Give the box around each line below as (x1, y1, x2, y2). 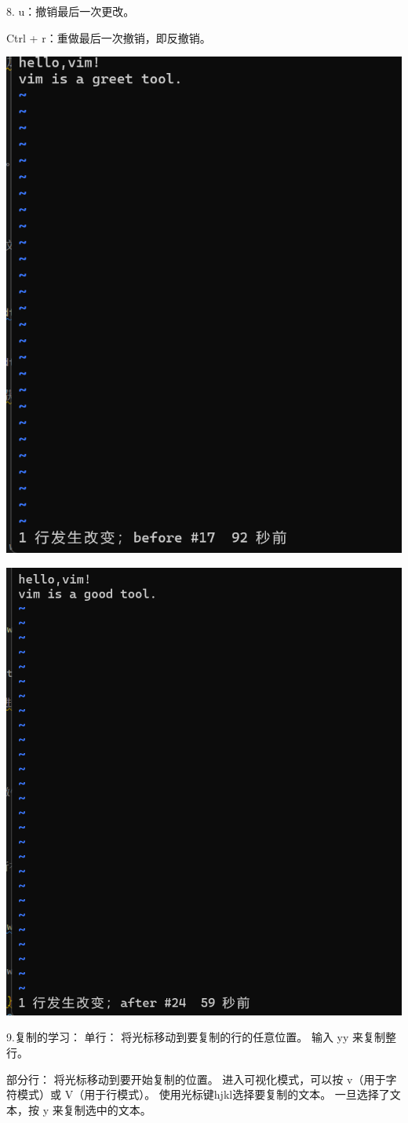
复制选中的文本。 (63, 1101, 151, 1118)
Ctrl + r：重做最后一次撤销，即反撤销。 (6, 29, 211, 46)
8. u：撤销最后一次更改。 (6, 3, 135, 19)
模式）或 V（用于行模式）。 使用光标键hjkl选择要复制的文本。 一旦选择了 (16, 1086, 390, 1103)
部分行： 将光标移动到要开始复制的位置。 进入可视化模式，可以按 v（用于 (6, 1070, 386, 1087)
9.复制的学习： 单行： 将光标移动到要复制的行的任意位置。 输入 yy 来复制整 (6, 1029, 396, 1045)
